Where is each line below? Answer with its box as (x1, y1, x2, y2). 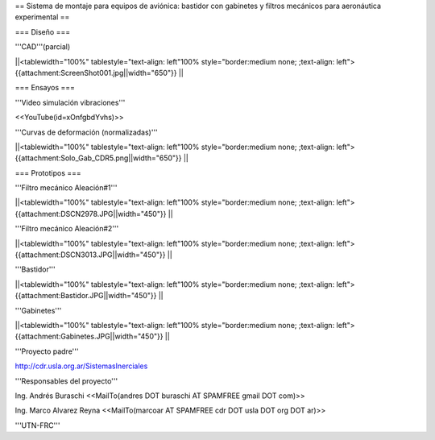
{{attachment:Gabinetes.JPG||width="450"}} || (14, 331, 171, 342)
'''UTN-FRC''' (14, 420, 60, 430)
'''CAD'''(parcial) (14, 42, 71, 52)
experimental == (14, 12, 70, 22)
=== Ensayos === (14, 83, 76, 93)
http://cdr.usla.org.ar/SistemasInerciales (14, 361, 148, 371)
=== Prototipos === (14, 168, 81, 177)
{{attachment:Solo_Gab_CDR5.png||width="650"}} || (14, 153, 189, 163)
